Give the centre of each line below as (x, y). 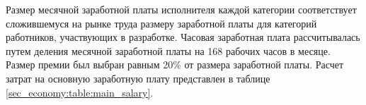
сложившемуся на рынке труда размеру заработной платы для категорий (161, 23)
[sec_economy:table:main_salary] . (80, 92)
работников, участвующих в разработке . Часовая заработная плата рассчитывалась (183, 37)
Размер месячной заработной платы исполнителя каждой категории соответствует (181, 9)
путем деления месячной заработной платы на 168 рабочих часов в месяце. (168, 50)
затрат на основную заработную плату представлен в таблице (138, 78)
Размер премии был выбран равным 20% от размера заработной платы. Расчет (175, 64)
